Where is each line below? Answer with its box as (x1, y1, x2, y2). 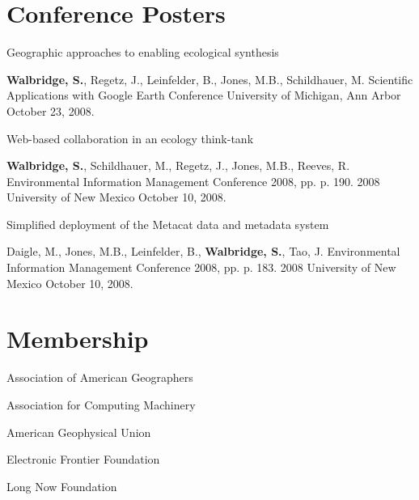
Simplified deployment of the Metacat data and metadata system (6, 215, 329, 232)
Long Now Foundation (6, 477, 117, 494)
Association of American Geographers (6, 369, 193, 386)
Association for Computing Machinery (6, 396, 196, 413)
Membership (6, 322, 149, 355)
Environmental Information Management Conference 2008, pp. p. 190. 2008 (6, 172, 380, 189)
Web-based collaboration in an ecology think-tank (6, 129, 254, 146)
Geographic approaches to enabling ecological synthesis (6, 44, 279, 61)
